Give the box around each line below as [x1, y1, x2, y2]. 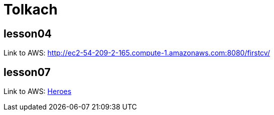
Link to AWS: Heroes [4, 87, 72, 96]
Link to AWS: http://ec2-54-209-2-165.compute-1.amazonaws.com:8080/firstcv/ [4, 48, 270, 57]
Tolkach [4, 1, 58, 18]
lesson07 [4, 65, 51, 78]
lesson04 [4, 27, 52, 40]
